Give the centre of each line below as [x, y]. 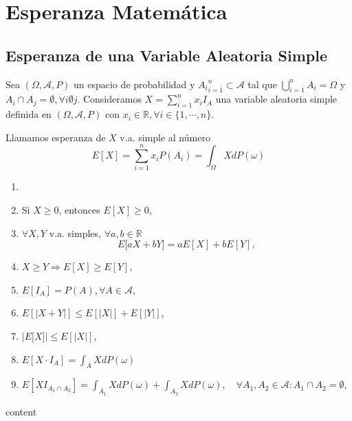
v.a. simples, [75, 233]
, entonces [79, 210]
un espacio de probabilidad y [134, 84]
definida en [29, 114]
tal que [262, 84]
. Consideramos [109, 99]
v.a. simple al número [165, 137]
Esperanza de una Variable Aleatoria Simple [167, 55]
